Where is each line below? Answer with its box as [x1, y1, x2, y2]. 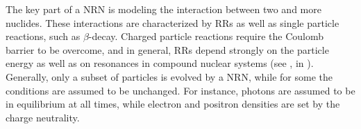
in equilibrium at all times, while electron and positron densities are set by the [6, 97, 340, 111]
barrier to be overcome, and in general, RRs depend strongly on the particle [6, 42, 329, 57]
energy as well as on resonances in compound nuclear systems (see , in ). [6, 56, 314, 70]
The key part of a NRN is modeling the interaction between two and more [6, 2, 321, 16]
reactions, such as [6, 29, 81, 43]
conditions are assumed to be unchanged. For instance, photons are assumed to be [6, 83, 355, 97]
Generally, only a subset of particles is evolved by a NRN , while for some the [6, 69, 333, 83]
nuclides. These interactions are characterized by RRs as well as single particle [6, 15, 339, 30]
